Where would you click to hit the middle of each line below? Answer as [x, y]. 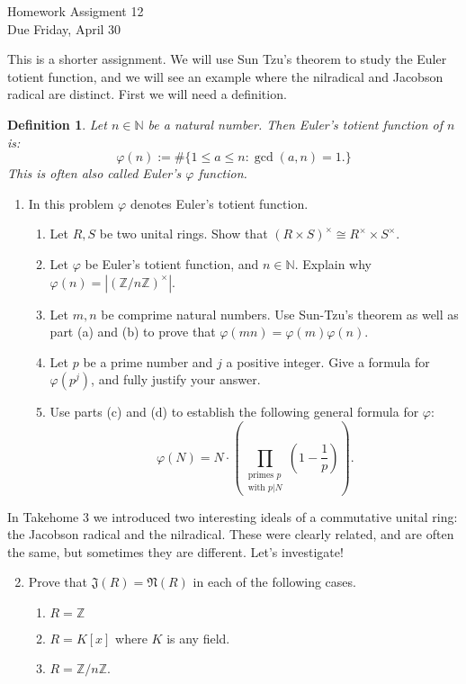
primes [261, 476]
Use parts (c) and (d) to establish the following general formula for [234, 412]
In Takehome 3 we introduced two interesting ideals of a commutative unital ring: [233, 516]
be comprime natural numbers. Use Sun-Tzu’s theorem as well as [280, 314]
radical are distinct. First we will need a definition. [147, 94]
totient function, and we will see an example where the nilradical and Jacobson [225, 76]
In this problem [71, 203]
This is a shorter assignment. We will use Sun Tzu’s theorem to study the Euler [227, 59]
